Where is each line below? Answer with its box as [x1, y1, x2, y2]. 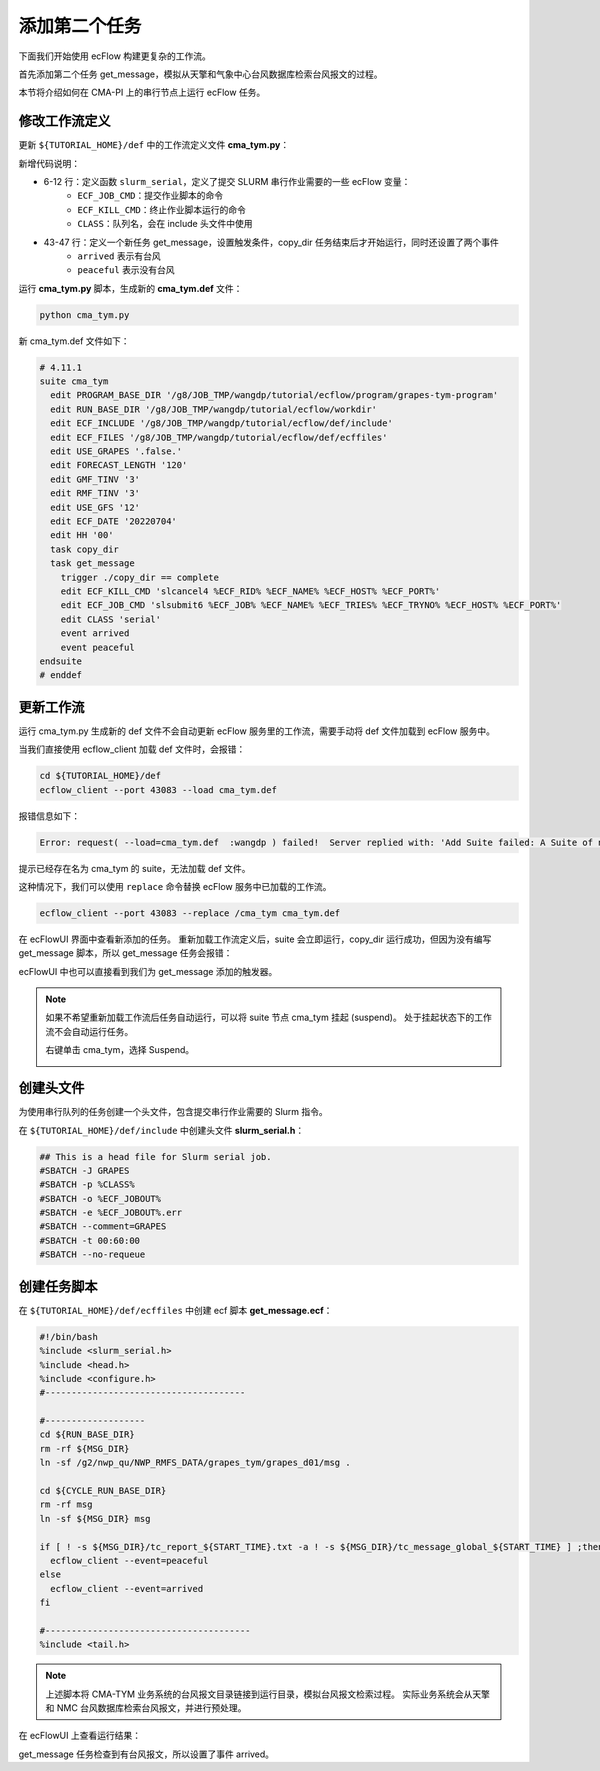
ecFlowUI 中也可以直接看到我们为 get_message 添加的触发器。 [18, 965, 278, 977]
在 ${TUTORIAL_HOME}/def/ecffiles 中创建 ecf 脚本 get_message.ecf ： [18, 1304, 333, 1316]
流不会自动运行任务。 [45, 1025, 134, 1037]
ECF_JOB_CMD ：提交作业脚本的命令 [77, 190, 224, 202]
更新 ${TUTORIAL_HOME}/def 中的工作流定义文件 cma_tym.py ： [18, 139, 290, 151]
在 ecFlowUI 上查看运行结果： [18, 1730, 142, 1742]
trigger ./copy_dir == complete [60, 571, 220, 583]
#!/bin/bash [39, 1331, 99, 1342]
